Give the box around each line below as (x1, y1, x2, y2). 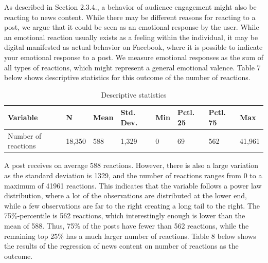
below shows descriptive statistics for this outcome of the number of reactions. (4, 72, 251, 83)
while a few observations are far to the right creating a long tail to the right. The (4, 200, 260, 211)
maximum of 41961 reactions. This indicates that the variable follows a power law (4, 180, 262, 191)
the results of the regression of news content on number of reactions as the (4, 240, 239, 251)
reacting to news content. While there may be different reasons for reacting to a (4, 11, 256, 22)
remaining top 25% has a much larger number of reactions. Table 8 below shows (4, 230, 256, 241)
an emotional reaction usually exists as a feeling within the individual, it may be (4, 31, 258, 42)
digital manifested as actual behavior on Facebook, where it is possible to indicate (4, 42, 263, 52)
